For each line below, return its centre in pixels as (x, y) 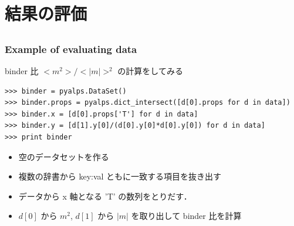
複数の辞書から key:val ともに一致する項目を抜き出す (120, 176)
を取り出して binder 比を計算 (186, 216)
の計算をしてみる (150, 71)
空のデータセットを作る (64, 156)
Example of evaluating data (71, 49)
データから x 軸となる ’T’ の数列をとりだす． (105, 196)
